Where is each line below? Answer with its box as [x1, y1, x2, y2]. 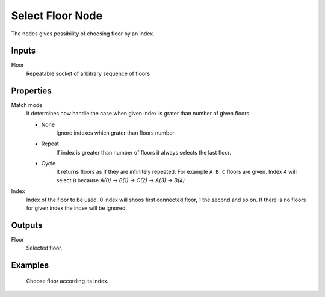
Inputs [11, 46, 36, 56]
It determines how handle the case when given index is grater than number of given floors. [26, 110, 251, 117]
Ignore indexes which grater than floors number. [56, 129, 176, 136]
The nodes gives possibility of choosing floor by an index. [11, 30, 155, 37]
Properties [11, 85, 52, 96]
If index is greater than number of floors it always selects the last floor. [56, 148, 232, 156]
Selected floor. [26, 244, 63, 252]
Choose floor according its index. [26, 277, 109, 284]
